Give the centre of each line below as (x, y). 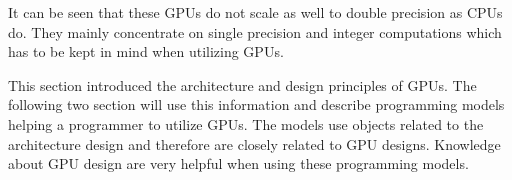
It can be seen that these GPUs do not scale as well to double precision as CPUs (255, 12)
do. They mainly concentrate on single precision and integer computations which (255, 31)
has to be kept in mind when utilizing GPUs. (146, 51)
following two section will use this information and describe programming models (256, 104)
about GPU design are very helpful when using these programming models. (238, 163)
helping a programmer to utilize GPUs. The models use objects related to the (246, 123)
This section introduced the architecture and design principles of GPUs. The (242, 84)
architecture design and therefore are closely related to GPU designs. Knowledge (254, 143)
